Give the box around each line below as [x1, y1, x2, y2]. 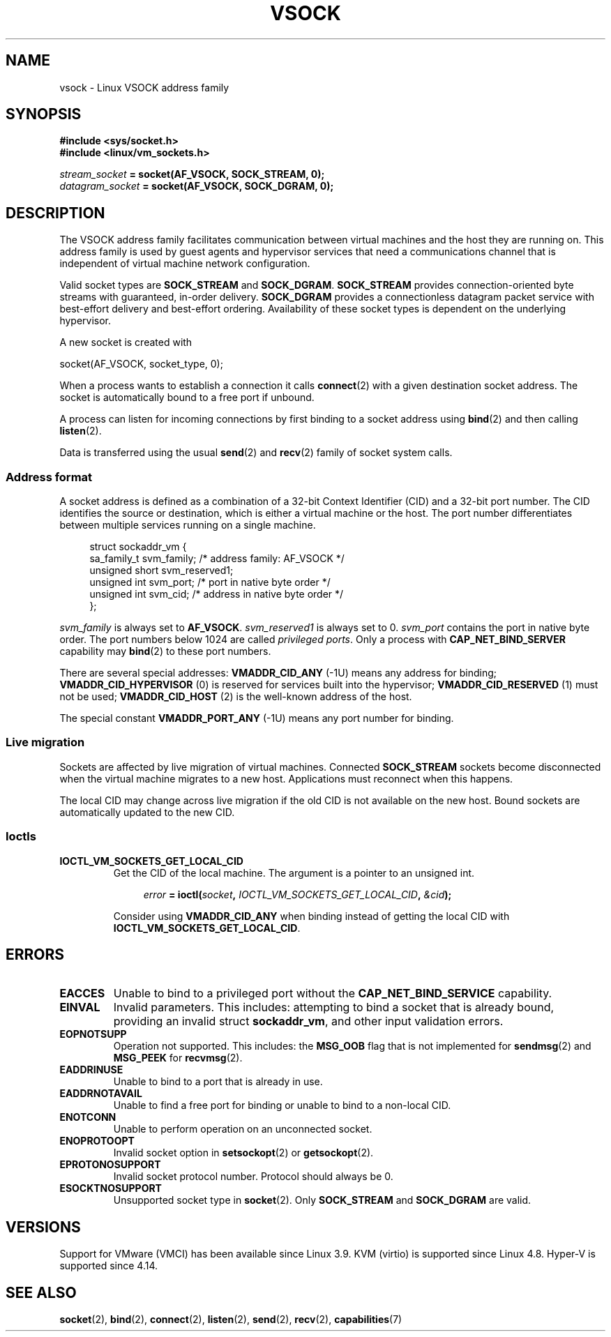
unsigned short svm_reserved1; [89, 564, 234, 577]
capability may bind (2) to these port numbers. [59, 645, 271, 658]
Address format [6, 469, 93, 484]
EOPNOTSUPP [59, 1028, 127, 1041]
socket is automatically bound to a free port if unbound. [59, 391, 315, 404]
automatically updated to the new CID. [59, 806, 235, 818]
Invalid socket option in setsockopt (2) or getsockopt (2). [113, 1147, 374, 1159]
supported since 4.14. [59, 1260, 158, 1272]
